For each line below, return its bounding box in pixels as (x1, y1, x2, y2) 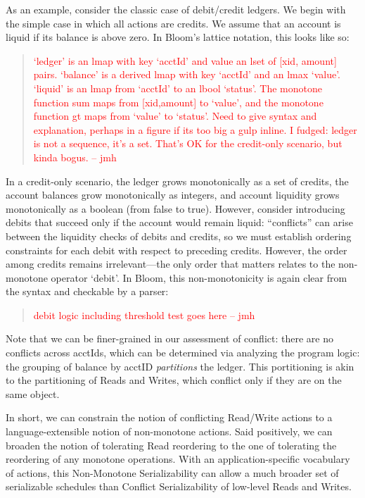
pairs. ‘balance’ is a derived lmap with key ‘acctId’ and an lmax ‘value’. (33, 67, 340, 82)
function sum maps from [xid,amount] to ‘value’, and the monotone (33, 94, 324, 109)
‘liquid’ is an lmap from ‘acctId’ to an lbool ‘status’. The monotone (33, 80, 322, 95)
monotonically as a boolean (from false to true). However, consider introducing (6, 201, 345, 216)
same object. (6, 386, 60, 401)
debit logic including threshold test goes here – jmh (33, 307, 255, 322)
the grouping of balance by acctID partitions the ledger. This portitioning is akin (6, 359, 354, 373)
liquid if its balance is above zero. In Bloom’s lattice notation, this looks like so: (6, 30, 350, 44)
